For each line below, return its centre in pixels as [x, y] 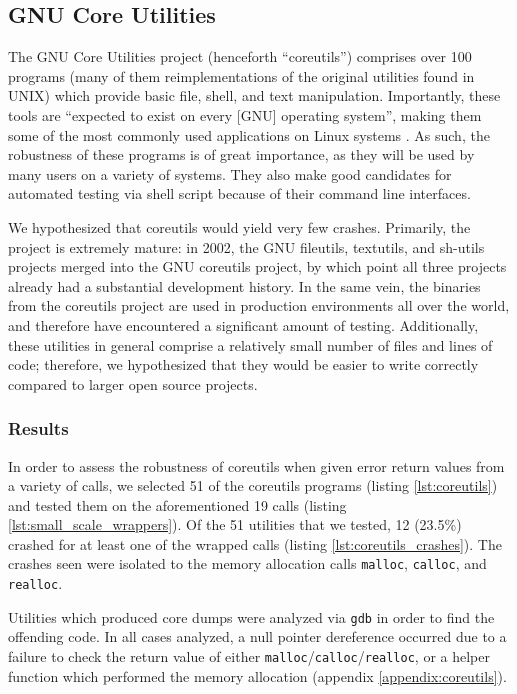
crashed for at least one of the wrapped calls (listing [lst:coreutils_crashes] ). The [255, 543]
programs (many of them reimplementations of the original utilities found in [241, 75]
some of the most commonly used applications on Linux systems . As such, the [249, 134]
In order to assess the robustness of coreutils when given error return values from [256, 465]
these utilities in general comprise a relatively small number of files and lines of [250, 344]
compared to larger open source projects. [133, 383]
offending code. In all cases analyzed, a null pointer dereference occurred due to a [257, 636]
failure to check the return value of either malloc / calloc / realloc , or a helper [249, 656]
